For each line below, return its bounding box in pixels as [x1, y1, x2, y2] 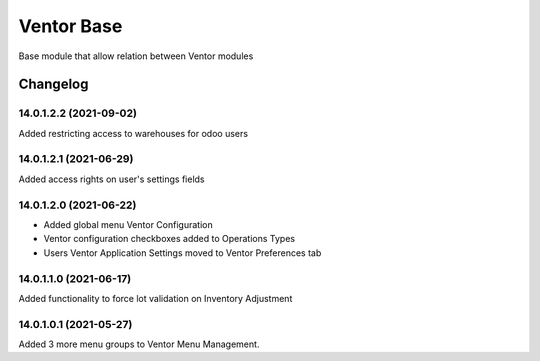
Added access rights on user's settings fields [18, 173, 205, 185]
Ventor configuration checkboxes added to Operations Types [43, 233, 295, 245]
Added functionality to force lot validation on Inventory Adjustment [18, 292, 293, 304]
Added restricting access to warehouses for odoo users [18, 127, 249, 139]
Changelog [18, 76, 89, 93]
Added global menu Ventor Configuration [43, 218, 214, 230]
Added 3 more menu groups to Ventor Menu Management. [18, 338, 260, 350]
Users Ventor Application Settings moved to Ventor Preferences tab [43, 246, 322, 259]
